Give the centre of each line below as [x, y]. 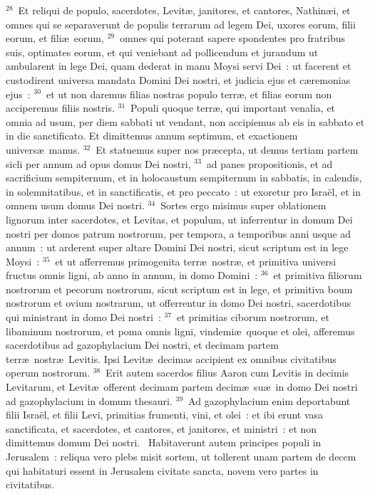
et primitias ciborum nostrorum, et [253, 317]
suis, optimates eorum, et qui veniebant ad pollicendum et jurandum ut [162, 52]
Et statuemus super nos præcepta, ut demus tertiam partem [227, 149]
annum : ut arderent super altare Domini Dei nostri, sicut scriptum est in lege [177, 247]
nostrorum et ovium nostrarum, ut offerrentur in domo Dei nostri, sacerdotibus [179, 303]
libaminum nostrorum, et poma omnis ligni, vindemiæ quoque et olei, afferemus [180, 331]
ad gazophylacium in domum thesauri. [89, 400]
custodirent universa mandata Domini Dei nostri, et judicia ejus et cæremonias [178, 79]
